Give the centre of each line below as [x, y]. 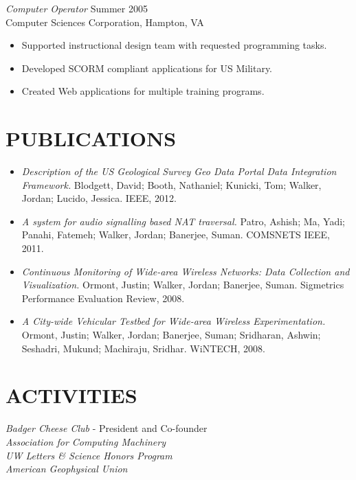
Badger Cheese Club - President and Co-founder [107, 428]
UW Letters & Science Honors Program [89, 455]
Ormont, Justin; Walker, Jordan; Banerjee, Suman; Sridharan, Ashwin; [171, 335]
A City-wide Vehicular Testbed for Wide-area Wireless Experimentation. [174, 321]
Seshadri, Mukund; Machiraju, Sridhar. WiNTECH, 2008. [143, 348]
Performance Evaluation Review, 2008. [103, 298]
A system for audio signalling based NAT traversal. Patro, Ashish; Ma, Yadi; [183, 221]
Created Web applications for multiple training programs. [143, 91]
